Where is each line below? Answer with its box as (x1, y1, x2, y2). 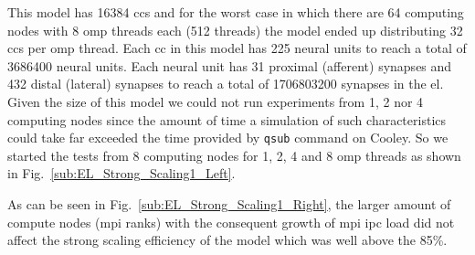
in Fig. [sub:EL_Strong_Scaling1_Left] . (7, 164, 236, 183)
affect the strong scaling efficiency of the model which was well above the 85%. (7, 230, 448, 250)
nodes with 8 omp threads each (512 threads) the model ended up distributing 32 (7, 20, 463, 39)
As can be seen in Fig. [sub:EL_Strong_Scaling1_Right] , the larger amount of (7, 195, 451, 213)
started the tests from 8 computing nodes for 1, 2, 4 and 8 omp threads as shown (7, 145, 461, 165)
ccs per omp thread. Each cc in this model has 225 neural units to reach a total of (7, 38, 467, 58)
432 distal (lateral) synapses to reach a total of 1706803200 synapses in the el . (7, 74, 444, 93)
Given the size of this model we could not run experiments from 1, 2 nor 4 (7, 91, 424, 111)
